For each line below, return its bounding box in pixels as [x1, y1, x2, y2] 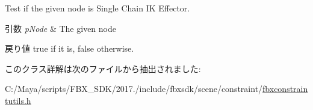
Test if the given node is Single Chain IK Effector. [5, 2, 190, 14]
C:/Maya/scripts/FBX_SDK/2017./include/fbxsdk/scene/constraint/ [5, 82, 263, 95]
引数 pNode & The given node [5, 22, 116, 34]
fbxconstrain [262, 82, 308, 95]
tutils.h [5, 94, 31, 106]
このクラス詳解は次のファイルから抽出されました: [5, 62, 201, 75]
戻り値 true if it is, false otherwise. [5, 42, 134, 55]
